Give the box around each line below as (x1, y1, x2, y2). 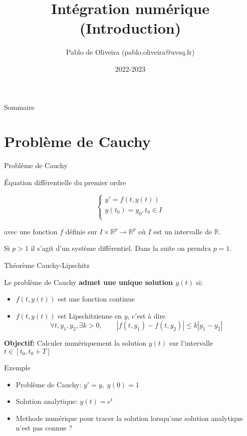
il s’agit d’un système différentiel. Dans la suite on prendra (31, 243, 211, 253)
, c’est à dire (127, 310, 166, 321)
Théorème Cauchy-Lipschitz (4, 260, 90, 270)
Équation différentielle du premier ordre (4, 177, 126, 187)
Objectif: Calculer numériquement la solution (4, 338, 147, 348)
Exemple (4, 362, 31, 372)
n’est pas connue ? (16, 422, 72, 433)
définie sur (65, 226, 97, 236)
